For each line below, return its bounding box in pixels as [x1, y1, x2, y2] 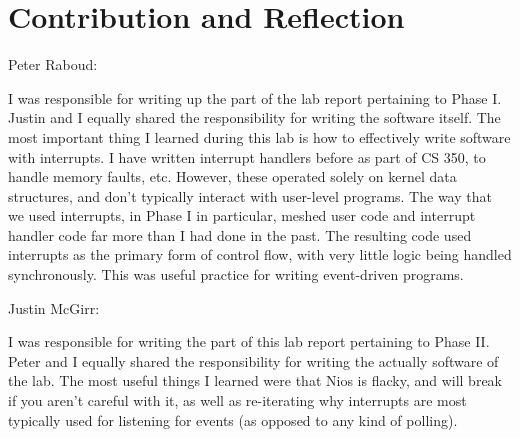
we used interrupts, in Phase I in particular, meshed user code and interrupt [8, 205, 476, 226]
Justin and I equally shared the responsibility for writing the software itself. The [8, 107, 501, 128]
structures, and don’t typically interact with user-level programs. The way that [8, 185, 492, 206]
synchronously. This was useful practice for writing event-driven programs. [8, 264, 464, 285]
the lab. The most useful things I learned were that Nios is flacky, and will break [8, 370, 502, 391]
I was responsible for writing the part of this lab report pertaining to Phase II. [8, 331, 490, 352]
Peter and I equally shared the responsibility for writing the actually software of [8, 350, 499, 371]
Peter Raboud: [8, 54, 98, 75]
